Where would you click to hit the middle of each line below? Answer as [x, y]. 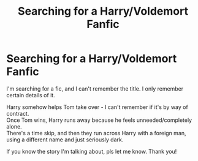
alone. [14, 126]
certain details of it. [31, 95]
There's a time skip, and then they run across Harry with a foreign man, [96, 133]
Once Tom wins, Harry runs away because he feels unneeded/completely [99, 120]
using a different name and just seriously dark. [65, 140]
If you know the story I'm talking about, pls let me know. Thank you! [92, 151]
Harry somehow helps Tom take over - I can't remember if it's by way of [97, 107]
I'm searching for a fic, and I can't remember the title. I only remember [95, 88]
